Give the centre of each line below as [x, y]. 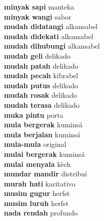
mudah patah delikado [41, 65]
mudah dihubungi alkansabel [52, 46]
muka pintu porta [34, 115]
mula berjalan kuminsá [42, 134]
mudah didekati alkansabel [49, 36]
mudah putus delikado [41, 85]
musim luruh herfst [36, 203]
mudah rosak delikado [40, 95]
